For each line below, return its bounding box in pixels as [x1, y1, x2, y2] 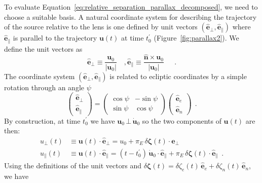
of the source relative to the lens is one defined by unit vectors [4, 21, 198, 32]
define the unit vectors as [4, 43, 83, 54]
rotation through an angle [4, 82, 85, 92]
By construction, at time [4, 115, 81, 126]
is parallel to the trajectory [13, 32, 97, 43]
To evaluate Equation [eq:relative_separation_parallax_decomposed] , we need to [4, 2, 258, 12]
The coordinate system [4, 70, 75, 81]
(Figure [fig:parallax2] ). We [154, 32, 239, 43]
